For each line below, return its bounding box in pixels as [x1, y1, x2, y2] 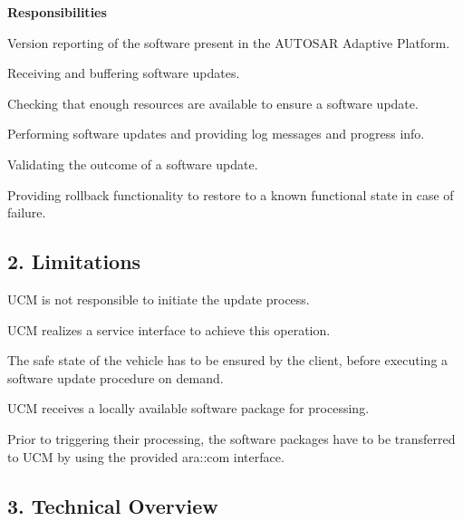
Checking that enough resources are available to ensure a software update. [7, 93, 419, 112]
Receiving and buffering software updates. [7, 63, 240, 82]
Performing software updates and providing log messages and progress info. [7, 124, 425, 143]
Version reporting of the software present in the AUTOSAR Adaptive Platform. [7, 33, 450, 52]
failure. [7, 203, 46, 222]
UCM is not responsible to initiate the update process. [7, 289, 310, 308]
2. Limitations [7, 247, 141, 275]
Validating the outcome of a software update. [7, 154, 258, 173]
